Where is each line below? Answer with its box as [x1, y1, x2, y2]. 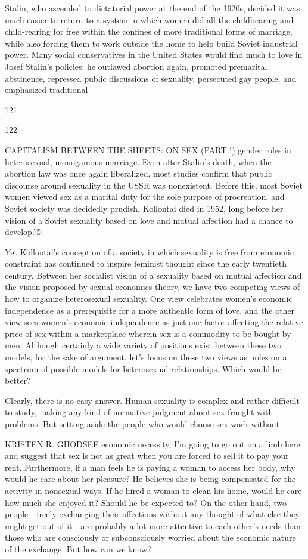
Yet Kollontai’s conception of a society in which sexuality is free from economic [5, 245, 294, 258]
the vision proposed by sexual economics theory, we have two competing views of [5, 280, 300, 293]
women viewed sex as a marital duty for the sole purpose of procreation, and [5, 190, 285, 203]
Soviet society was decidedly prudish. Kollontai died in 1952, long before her [5, 202, 284, 214]
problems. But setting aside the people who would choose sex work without [5, 418, 280, 430]
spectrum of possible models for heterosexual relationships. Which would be [5, 362, 282, 375]
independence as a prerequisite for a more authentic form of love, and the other [5, 304, 295, 316]
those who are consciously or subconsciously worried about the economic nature [5, 531, 296, 543]
